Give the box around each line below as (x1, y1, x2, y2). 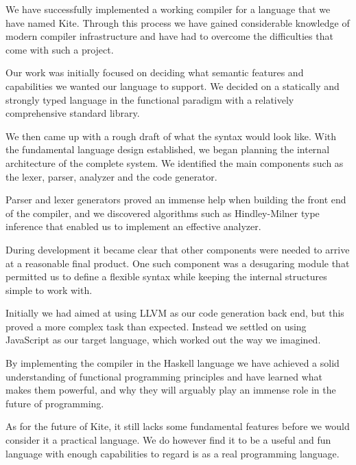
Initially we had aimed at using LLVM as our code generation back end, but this (5, 306, 344, 320)
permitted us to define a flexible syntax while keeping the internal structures (5, 269, 327, 284)
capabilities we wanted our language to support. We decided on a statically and (5, 78, 340, 93)
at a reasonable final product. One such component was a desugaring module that (5, 256, 350, 270)
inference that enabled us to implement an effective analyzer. (5, 219, 261, 234)
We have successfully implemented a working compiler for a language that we (5, 2, 331, 16)
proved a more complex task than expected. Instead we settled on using (5, 319, 307, 333)
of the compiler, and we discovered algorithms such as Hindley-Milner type (5, 205, 320, 220)
